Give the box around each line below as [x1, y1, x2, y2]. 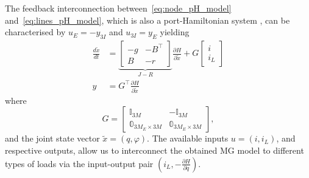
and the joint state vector [5, 132, 100, 145]
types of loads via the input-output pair [5, 157, 154, 169]
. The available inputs [147, 132, 229, 145]
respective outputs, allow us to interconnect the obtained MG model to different [5, 144, 304, 157]
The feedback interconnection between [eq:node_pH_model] [5, 2, 232, 14]
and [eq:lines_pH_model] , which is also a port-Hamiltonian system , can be [5, 13, 290, 26]
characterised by [5, 26, 66, 38]
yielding [160, 26, 190, 38]
